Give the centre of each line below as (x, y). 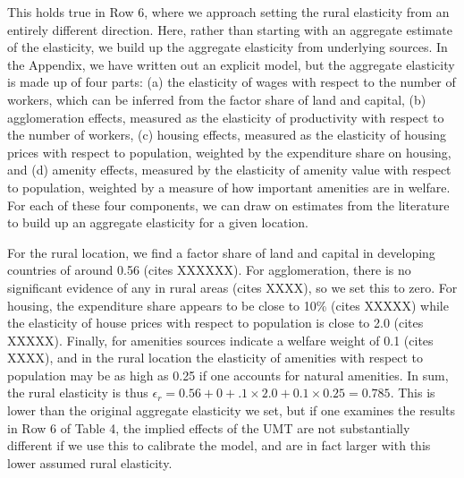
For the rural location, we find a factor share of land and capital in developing (221, 252)
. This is (413, 393)
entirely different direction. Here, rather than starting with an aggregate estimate (230, 29)
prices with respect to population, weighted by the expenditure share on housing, (229, 152)
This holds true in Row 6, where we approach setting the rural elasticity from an (228, 12)
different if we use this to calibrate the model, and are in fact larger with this (219, 445)
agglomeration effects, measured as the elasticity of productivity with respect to (226, 117)
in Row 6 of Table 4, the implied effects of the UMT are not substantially (209, 427)
